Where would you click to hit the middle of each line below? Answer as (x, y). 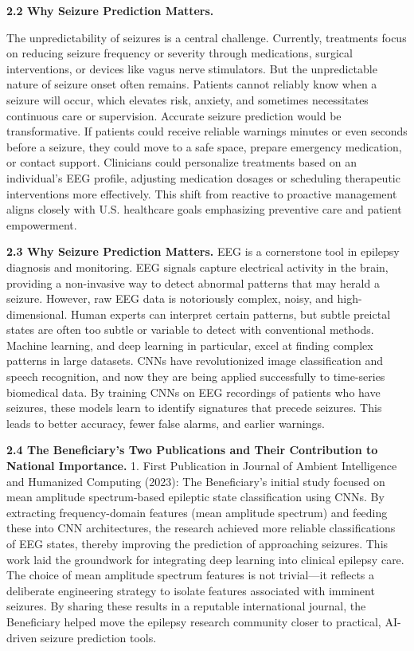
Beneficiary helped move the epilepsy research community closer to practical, (194, 621)
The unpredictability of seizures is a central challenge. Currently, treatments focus (207, 37)
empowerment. (42, 224)
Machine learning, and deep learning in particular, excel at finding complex (190, 345)
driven (22, 637)
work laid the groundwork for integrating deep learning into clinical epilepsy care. (205, 559)
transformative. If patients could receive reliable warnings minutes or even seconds (207, 131)
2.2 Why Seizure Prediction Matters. (110, 10)
